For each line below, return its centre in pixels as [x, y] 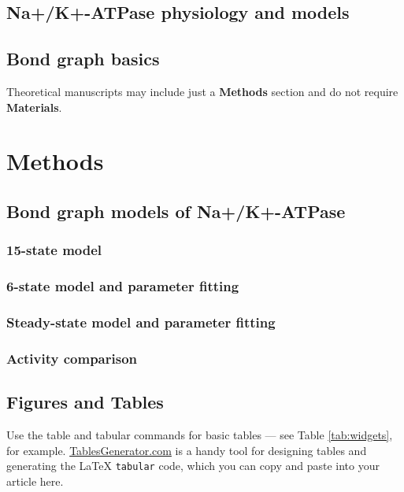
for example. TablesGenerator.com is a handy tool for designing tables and [187, 450]
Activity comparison [72, 358]
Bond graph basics [83, 59]
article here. [35, 481]
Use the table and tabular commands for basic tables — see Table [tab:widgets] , [200, 434]
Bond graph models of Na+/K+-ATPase [176, 211]
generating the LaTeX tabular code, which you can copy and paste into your [193, 466]
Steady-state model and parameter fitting [141, 322]
